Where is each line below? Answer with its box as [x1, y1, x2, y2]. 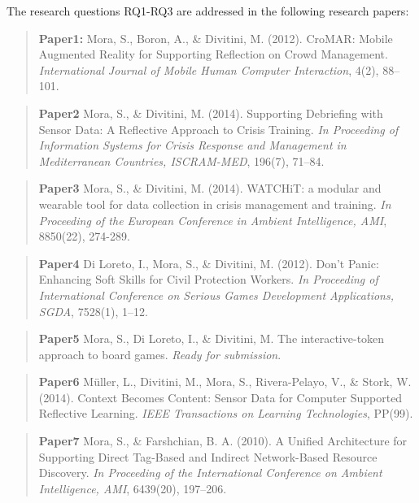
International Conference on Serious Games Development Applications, [38, 286, 394, 303]
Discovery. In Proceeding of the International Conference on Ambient [38, 464, 382, 481]
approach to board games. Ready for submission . [38, 345, 282, 362]
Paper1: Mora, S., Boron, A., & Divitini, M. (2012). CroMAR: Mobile [38, 29, 393, 46]
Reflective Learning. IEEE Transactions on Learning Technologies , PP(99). [38, 405, 413, 422]
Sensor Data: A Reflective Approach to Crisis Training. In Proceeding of [38, 120, 399, 137]
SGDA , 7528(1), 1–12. [38, 302, 149, 319]
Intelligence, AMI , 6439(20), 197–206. [38, 479, 227, 496]
